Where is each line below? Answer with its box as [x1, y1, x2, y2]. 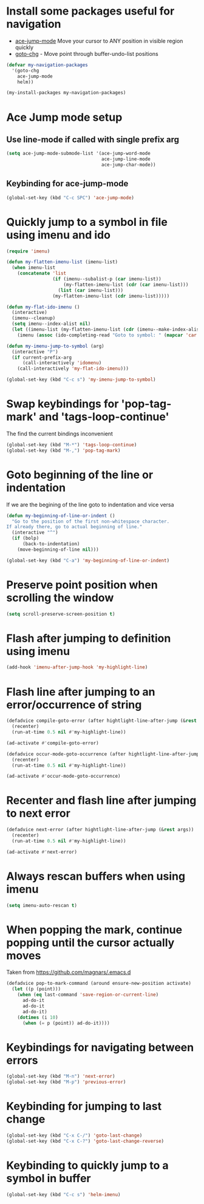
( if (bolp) [12, 536, 39, 542]
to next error [6, 806, 71, 820]
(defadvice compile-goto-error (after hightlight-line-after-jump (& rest [6, 718, 197, 724]
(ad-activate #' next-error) [6, 849, 78, 855]
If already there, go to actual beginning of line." [6, 524, 143, 530]
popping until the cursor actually [6, 936, 175, 950]
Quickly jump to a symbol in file [6, 215, 168, 229]
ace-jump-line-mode [101, 156, 151, 162]
